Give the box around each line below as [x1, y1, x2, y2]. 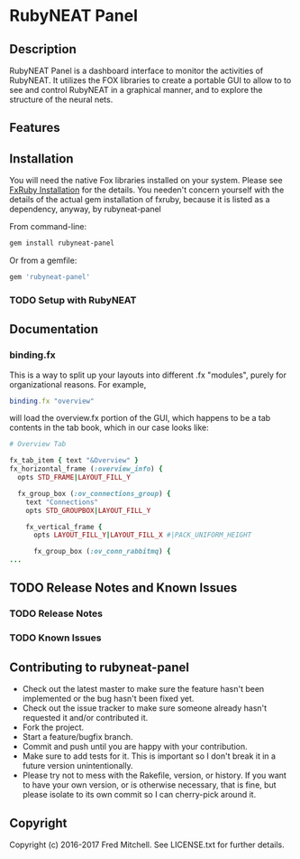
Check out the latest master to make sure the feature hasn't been [22, 684, 265, 695]
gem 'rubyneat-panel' [9, 273, 91, 282]
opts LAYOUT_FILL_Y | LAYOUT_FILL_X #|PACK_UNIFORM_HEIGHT [32, 530, 252, 540]
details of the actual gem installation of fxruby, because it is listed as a [9, 194, 270, 205]
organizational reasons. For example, [9, 378, 147, 389]
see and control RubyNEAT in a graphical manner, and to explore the [9, 85, 263, 95]
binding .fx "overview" [9, 397, 95, 406]
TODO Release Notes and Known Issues [9, 580, 238, 596]
